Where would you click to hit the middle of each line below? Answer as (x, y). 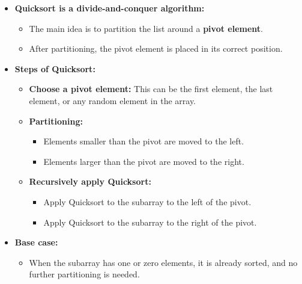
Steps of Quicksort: (55, 68)
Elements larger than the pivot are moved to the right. (144, 161)
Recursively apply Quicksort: (90, 181)
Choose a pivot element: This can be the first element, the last (151, 89)
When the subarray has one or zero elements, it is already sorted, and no (163, 262)
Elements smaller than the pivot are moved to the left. (144, 141)
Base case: (36, 242)
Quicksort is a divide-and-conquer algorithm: (110, 8)
